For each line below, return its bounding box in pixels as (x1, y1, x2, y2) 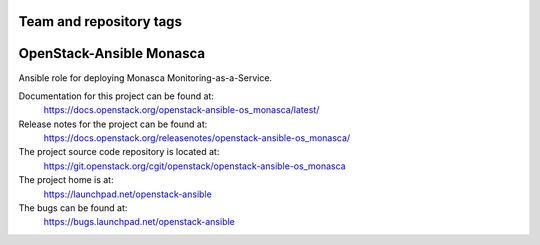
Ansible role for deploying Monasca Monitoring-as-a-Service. (18, 71, 273, 84)
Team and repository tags (18, 13, 182, 30)
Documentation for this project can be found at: (18, 90, 215, 102)
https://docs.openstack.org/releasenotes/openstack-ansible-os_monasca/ (43, 132, 351, 144)
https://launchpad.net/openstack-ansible (43, 188, 212, 200)
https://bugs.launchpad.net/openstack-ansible (43, 216, 235, 228)
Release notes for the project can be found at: (18, 118, 208, 130)
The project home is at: (18, 174, 114, 186)
